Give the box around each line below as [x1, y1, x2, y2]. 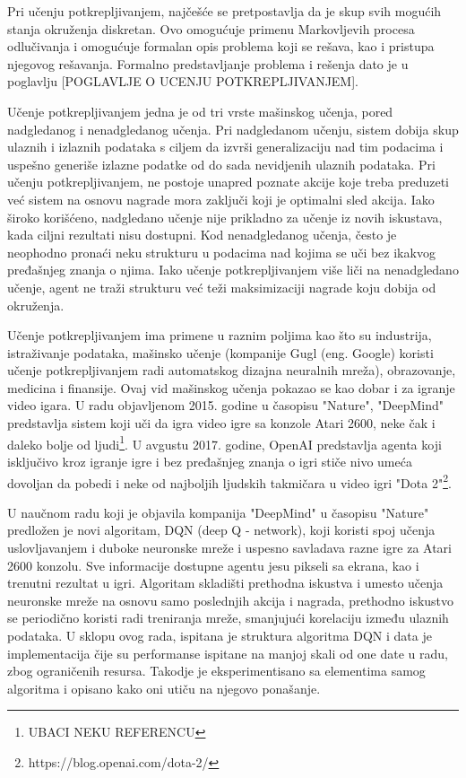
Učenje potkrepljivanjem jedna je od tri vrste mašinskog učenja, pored [7, 101, 393, 120]
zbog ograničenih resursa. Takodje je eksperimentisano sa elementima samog [7, 661, 426, 680]
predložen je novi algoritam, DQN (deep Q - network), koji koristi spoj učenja [7, 520, 436, 539]
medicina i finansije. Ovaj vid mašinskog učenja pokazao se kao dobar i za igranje [7, 378, 455, 397]
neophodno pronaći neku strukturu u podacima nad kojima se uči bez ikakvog [7, 242, 436, 261]
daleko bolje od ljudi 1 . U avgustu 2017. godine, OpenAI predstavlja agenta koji [7, 432, 442, 453]
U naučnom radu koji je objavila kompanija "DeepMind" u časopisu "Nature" [7, 503, 429, 521]
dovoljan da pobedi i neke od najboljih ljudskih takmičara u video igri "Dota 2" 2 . [7, 470, 452, 492]
